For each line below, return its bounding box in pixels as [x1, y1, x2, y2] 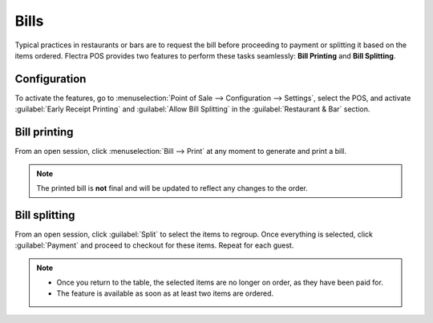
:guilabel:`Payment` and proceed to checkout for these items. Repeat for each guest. [14, 240, 294, 250]
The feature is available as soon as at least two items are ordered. [56, 289, 274, 298]
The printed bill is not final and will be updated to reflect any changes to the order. [36, 183, 309, 192]
